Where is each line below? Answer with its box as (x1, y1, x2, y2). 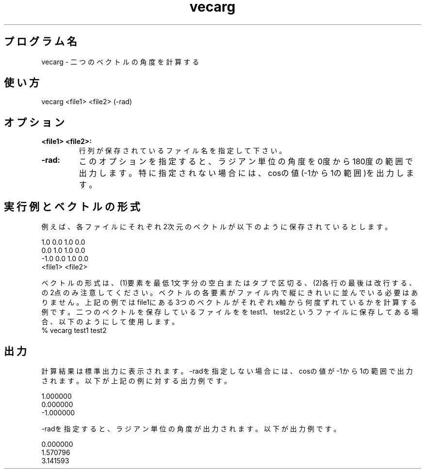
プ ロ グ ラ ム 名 (4, 35, 77, 48)
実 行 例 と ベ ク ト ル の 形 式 (4, 200, 140, 213)
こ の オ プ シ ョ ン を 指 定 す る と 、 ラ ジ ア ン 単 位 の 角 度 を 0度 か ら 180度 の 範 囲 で (79, 157, 413, 167)
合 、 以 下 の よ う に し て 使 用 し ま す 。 (41, 317, 179, 326)
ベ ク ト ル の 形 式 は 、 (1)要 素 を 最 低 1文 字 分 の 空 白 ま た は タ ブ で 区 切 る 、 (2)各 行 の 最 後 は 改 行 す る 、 (41, 279, 416, 287)
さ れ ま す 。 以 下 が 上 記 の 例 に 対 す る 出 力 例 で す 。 (41, 376, 231, 385)
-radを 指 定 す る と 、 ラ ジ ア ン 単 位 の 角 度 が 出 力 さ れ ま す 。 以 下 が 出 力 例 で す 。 (41, 424, 341, 433)
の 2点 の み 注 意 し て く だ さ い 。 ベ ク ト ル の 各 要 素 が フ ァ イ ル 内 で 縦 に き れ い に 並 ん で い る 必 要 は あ (41, 288, 418, 297)
